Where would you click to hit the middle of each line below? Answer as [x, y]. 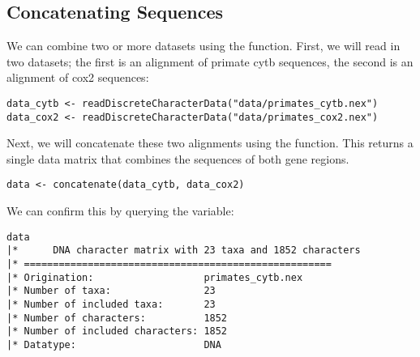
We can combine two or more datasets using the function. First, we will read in [204, 46]
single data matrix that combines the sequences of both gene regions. [178, 158]
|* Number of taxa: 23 [111, 291]
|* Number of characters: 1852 [117, 318]
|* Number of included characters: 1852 [117, 331]
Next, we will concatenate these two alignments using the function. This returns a [210, 143]
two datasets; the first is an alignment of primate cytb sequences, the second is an [210, 61]
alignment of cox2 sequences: [78, 77]
